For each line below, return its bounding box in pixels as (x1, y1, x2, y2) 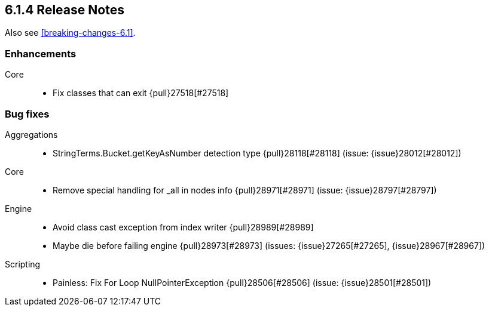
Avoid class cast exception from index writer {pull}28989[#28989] (53, 221, 314, 232)
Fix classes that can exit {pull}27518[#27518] (53, 88, 229, 98)
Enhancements (5, 47, 77, 60)
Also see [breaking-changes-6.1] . (5, 27, 136, 38)
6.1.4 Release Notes (5, 2, 124, 17)
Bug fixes (5, 107, 50, 120)
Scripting (5, 258, 41, 269)
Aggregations (5, 129, 58, 140)
